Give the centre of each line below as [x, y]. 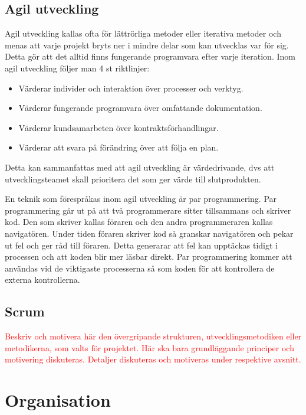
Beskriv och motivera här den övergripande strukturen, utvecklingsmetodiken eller [153, 336]
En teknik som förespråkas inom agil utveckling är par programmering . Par [141, 199]
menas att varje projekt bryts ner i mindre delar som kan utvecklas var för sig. [147, 45]
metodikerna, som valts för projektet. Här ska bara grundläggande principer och [149, 347]
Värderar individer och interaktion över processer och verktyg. [131, 88]
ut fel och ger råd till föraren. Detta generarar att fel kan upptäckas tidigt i [141, 245]
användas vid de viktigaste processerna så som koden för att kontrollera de [140, 268]
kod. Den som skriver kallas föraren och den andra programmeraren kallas [139, 222]
